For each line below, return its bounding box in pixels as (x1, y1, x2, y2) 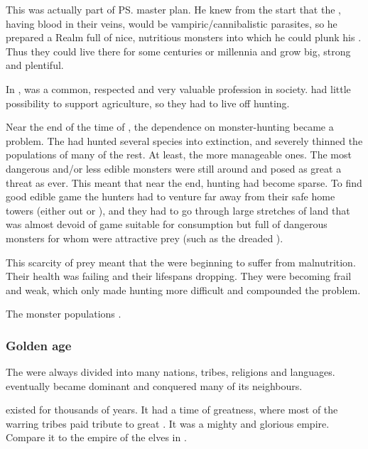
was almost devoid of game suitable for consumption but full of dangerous (6, 217, 328, 232)
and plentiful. (6, 58, 64, 72)
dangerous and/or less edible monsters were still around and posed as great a (6, 161, 342, 175)
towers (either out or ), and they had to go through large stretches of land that (6, 202, 350, 217)
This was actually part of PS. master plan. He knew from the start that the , (6, 2, 341, 16)
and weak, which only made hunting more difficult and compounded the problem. (6, 282, 361, 297)
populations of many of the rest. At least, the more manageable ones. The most (6, 147, 352, 162)
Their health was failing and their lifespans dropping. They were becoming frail (6, 269, 352, 283)
